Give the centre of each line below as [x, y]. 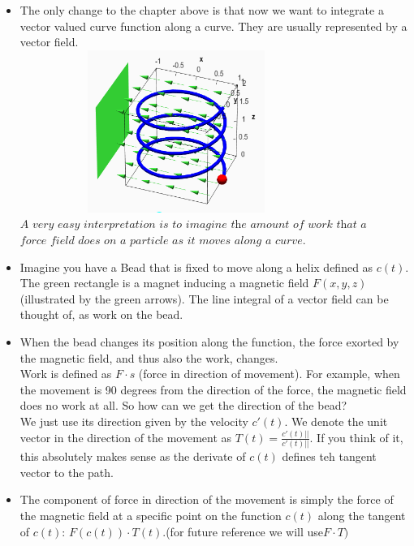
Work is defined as [66, 374]
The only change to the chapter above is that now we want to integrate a [202, 10]
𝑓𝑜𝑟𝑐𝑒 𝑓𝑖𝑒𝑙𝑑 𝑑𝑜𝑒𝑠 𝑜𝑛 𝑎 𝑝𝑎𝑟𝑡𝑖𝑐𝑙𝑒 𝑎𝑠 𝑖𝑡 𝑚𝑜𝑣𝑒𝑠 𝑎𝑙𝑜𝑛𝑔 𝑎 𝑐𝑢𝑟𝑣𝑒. [163, 241]
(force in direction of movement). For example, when [269, 374]
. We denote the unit [336, 421]
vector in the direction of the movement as [126, 437]
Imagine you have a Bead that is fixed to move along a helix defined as [196, 267]
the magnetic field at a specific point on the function [151, 516]
